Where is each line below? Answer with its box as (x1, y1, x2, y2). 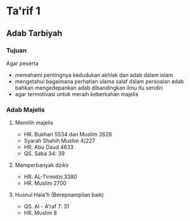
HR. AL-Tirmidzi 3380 (23, 173, 77, 181)
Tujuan (6, 46, 27, 55)
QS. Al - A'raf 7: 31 (23, 203, 70, 210)
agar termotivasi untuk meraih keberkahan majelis (14, 90, 139, 97)
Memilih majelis (14, 119, 54, 127)
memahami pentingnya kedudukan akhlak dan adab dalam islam (14, 71, 173, 79)
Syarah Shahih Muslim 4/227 (23, 137, 95, 145)
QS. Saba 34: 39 (23, 150, 65, 157)
